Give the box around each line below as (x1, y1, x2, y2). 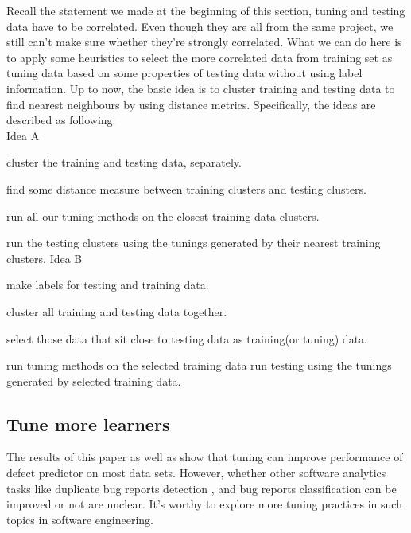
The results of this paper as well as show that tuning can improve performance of (6, 449, 403, 465)
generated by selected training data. (6, 372, 181, 389)
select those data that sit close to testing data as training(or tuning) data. (6, 330, 367, 347)
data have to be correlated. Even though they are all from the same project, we (6, 18, 394, 34)
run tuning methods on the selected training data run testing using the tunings (6, 357, 392, 374)
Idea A (6, 127, 40, 143)
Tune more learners (6, 411, 170, 436)
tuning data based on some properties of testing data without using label (6, 65, 363, 81)
